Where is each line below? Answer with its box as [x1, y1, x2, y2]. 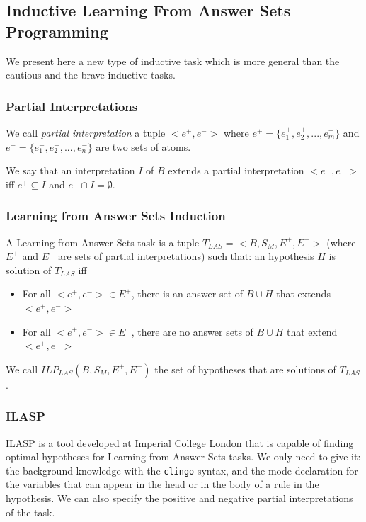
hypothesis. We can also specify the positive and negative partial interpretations [6, 491, 353, 505]
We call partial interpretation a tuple [6, 125, 166, 140]
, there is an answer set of [131, 286, 244, 301]
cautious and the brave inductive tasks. [6, 67, 176, 82]
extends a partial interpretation [168, 163, 304, 178]
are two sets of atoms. [96, 139, 191, 154]
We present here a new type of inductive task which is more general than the [6, 53, 340, 68]
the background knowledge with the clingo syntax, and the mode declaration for [6, 463, 358, 477]
